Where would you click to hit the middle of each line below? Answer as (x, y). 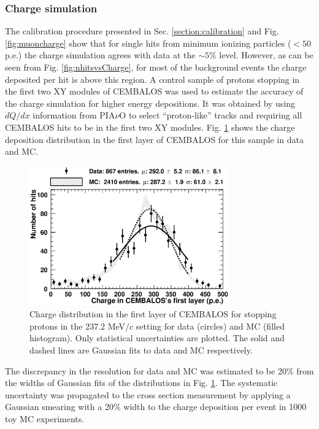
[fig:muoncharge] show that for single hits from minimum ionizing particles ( (148, 43)
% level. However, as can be (261, 55)
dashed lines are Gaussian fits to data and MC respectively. (141, 350)
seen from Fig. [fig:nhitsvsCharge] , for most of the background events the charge (156, 67)
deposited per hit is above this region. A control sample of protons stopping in (152, 79)
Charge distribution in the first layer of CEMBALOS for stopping (153, 314)
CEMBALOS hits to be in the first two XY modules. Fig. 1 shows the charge (150, 127)
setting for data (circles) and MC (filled (210, 326)
